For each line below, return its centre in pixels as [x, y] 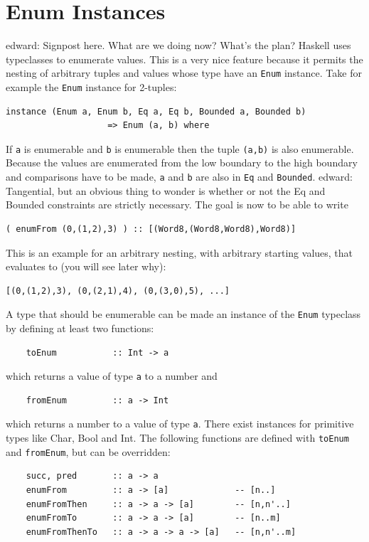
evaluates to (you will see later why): [86, 266]
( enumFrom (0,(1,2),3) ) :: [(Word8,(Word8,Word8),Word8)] [151, 229]
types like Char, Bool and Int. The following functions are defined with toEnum [177, 438]
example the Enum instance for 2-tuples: [91, 86]
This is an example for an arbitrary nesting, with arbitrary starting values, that [180, 252]
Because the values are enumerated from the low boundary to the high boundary [182, 163]
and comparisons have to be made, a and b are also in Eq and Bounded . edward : [179, 177]
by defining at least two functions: [80, 328]
